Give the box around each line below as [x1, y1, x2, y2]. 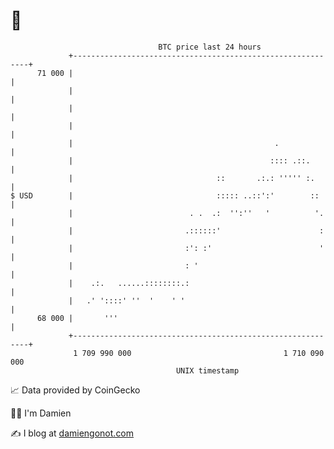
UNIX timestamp [175, 365, 240, 376]
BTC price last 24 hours [158, 42, 262, 52]
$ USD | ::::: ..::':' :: [10, 190, 320, 201]
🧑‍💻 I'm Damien [10, 407, 72, 419]
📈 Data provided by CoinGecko [10, 384, 141, 396]
